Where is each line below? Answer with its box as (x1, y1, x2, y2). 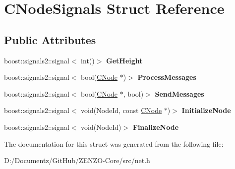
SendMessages (155, 88, 204, 99)
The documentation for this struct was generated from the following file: (4, 138, 224, 149)
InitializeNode (181, 105, 231, 115)
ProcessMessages (137, 72, 196, 82)
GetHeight (106, 55, 143, 65)
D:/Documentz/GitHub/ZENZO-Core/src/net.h (4, 155, 150, 166)
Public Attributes (4, 32, 96, 47)
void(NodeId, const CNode (81, 105, 162, 115)
